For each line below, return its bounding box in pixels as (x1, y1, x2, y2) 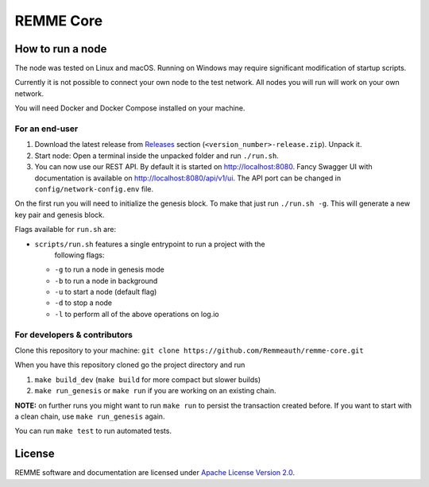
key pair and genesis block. (14, 210, 105, 219)
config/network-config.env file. (34, 184, 154, 194)
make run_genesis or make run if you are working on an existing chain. (34, 386, 276, 396)
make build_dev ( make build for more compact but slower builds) (34, 374, 261, 385)
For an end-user (14, 123, 79, 134)
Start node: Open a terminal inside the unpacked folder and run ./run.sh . (34, 151, 280, 160)
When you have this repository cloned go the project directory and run (14, 360, 245, 369)
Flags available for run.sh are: (14, 225, 117, 234)
